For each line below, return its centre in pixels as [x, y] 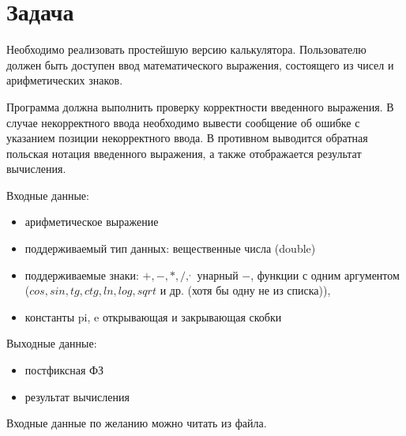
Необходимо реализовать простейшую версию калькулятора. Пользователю [186, 49]
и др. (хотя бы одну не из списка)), [245, 290]
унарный [218, 274]
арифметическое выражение [92, 222]
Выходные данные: [52, 343]
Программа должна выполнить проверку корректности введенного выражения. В [200, 106]
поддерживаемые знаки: [82, 274]
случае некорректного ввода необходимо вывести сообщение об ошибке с [183, 122]
